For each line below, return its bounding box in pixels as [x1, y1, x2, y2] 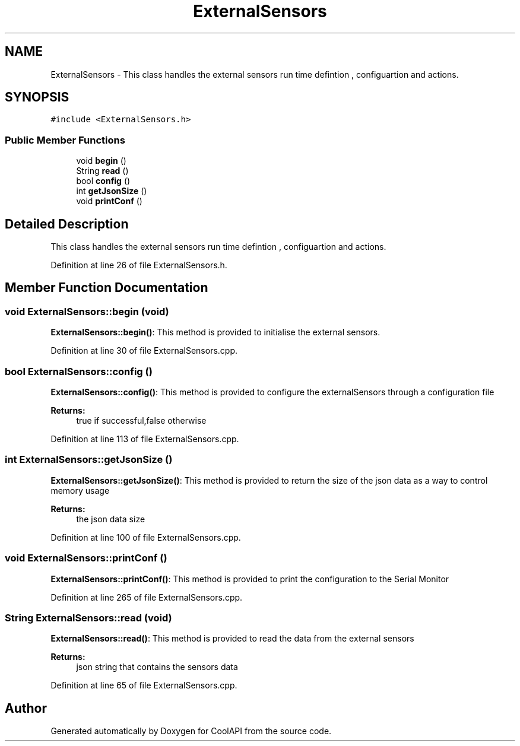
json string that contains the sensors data [76, 662, 238, 672]
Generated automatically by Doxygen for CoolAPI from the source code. [50, 726, 332, 737]
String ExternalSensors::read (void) [5, 611, 172, 624]
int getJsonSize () [76, 186, 147, 196]
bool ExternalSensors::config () [5, 365, 153, 377]
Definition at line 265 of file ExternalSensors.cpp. [50, 592, 243, 602]
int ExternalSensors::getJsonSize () [5, 453, 173, 466]
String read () [76, 166, 129, 176]
